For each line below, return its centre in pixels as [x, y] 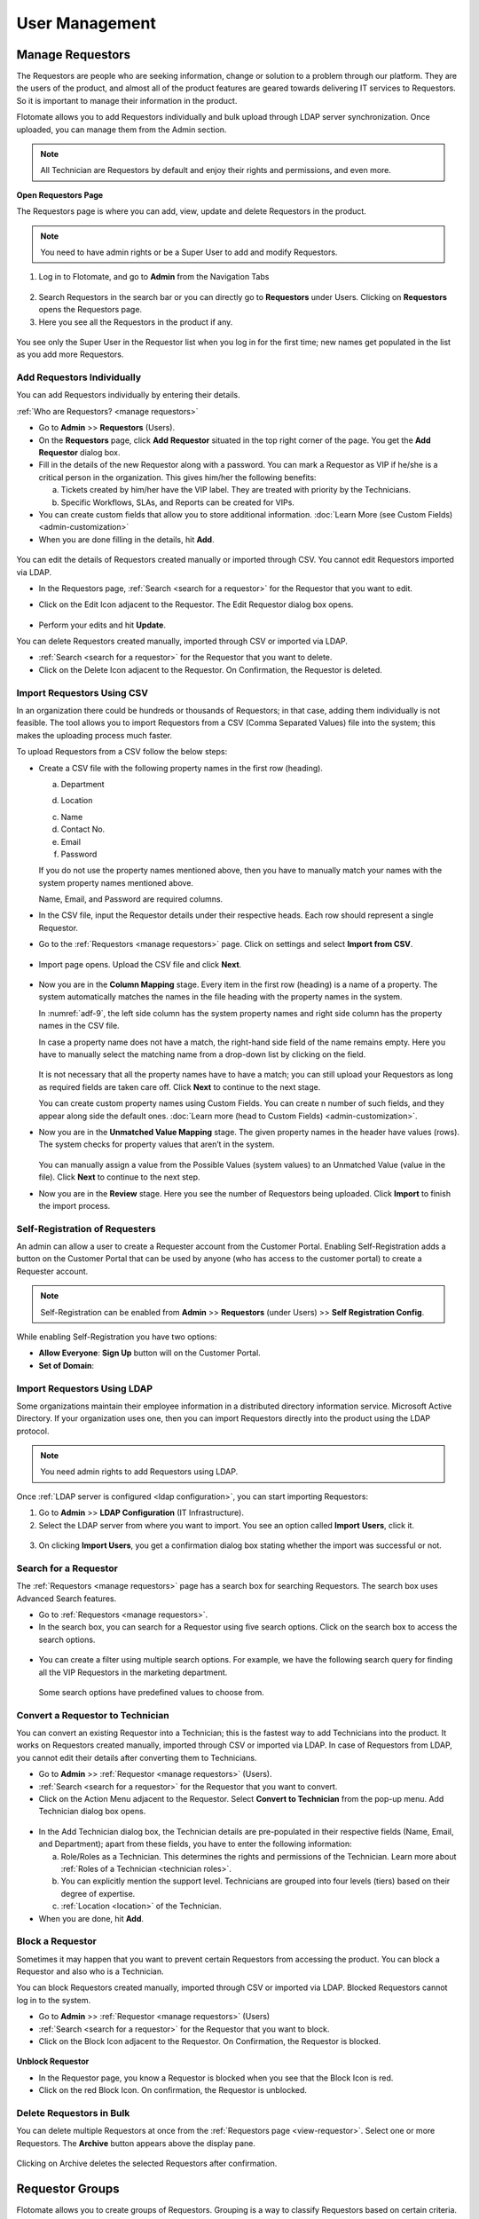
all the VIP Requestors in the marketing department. [133, 1672]
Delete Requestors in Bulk [73, 2112]
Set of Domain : [67, 1365]
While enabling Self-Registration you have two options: [117, 1337]
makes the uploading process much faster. [94, 735]
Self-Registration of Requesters [86, 1228]
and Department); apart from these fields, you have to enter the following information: [195, 1844]
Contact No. [83, 829]
